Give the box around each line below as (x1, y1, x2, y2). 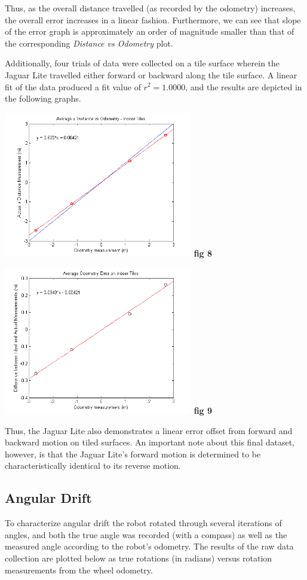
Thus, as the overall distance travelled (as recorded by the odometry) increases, (5, 2, 296, 14)
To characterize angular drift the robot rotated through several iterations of (5, 517, 282, 529)
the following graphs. (5, 92, 81, 105)
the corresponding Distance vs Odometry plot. (5, 36, 173, 49)
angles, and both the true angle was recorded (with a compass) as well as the (5, 528, 287, 541)
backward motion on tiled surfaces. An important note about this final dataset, (5, 436, 295, 448)
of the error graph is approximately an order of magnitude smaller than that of (5, 25, 294, 38)
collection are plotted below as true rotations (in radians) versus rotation (5, 552, 272, 564)
